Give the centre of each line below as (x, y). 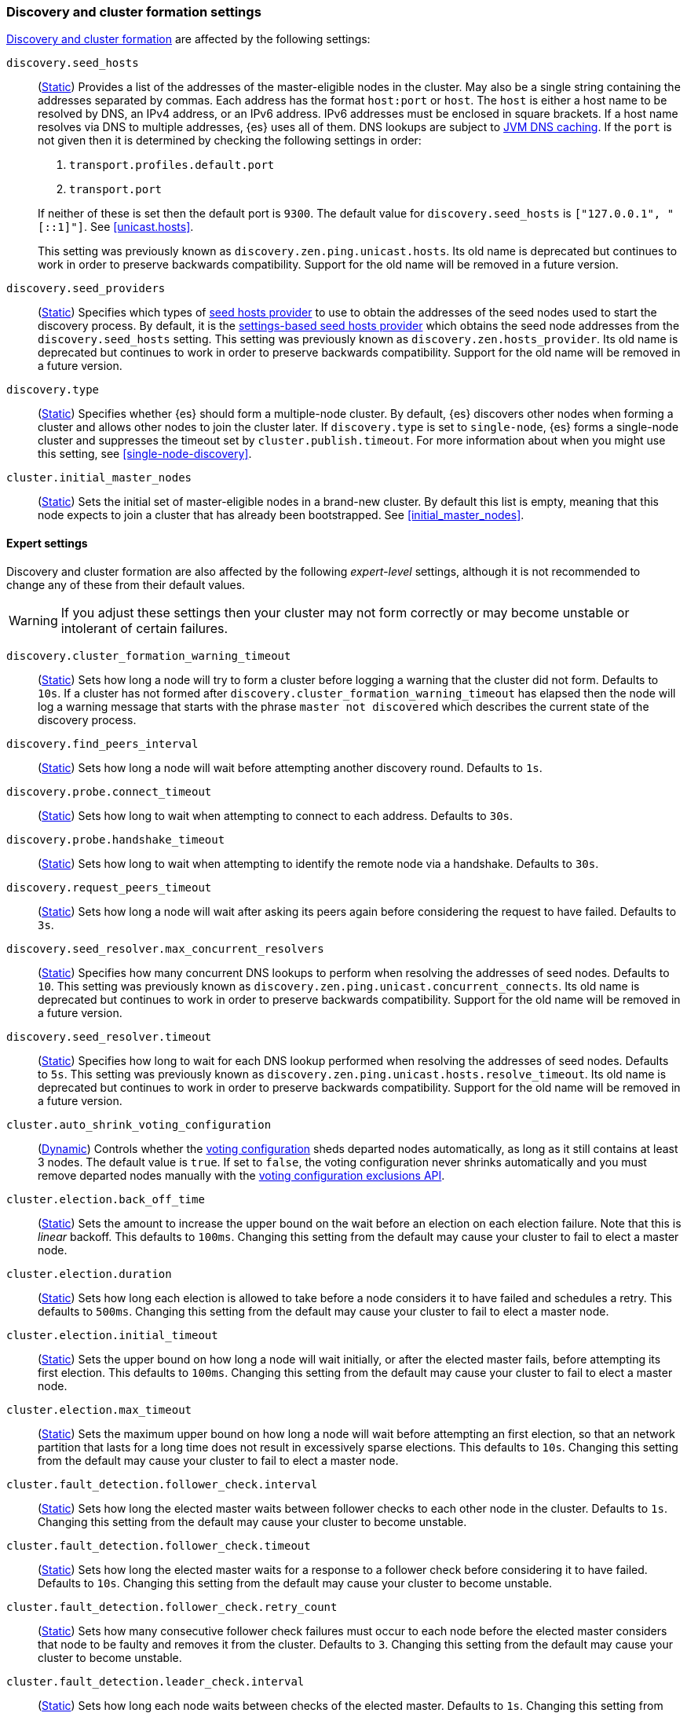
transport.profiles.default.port (172, 165)
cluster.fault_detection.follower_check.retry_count (172, 1607)
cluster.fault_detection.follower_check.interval (162, 1484)
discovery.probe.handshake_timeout (116, 839)
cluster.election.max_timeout (99, 1409)
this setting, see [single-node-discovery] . (145, 454)
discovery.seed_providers (86, 289)
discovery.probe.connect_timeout (109, 791)
